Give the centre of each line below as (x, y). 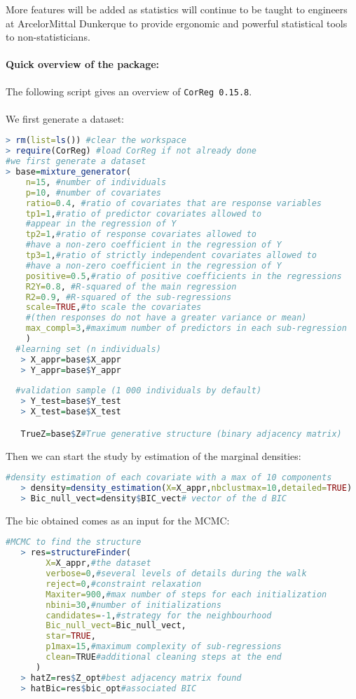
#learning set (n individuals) (88, 349)
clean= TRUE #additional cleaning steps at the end (164, 657)
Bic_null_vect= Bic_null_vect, (116, 626)
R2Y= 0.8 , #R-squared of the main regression (131, 286)
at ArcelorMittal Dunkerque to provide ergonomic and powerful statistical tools (177, 23)
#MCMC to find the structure (74, 542)
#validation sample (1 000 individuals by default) (139, 391)
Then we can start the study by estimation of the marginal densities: (153, 455)
